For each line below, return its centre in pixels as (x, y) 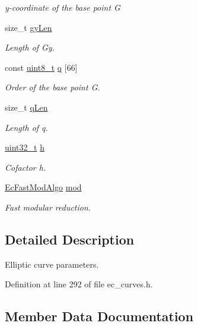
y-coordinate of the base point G (63, 7)
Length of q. (26, 127)
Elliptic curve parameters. (52, 264)
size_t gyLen (28, 27)
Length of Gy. (30, 47)
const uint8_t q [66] (41, 67)
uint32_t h (25, 147)
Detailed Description (70, 239)
